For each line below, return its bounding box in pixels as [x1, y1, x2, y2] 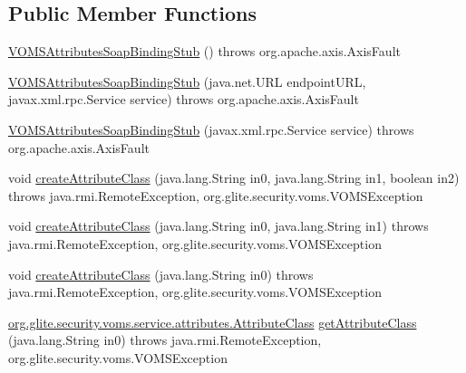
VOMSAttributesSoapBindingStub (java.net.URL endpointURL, [8, 72, 366, 91]
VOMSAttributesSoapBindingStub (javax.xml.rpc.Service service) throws [8, 120, 414, 139]
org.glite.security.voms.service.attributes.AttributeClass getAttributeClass [8, 312, 417, 331]
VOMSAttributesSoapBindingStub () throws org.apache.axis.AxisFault [8, 42, 401, 61]
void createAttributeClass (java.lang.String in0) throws [8, 264, 314, 283]
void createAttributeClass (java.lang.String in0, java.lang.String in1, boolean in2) [8, 168, 460, 187]
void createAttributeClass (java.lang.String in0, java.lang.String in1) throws [8, 216, 429, 235]
